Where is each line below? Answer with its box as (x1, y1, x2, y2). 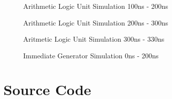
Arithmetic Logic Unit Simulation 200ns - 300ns (23, 17, 168, 27)
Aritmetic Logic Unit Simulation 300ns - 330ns (23, 34, 165, 44)
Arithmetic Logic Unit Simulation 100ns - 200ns (23, 1, 168, 11)
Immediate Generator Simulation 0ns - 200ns (23, 50, 159, 60)
